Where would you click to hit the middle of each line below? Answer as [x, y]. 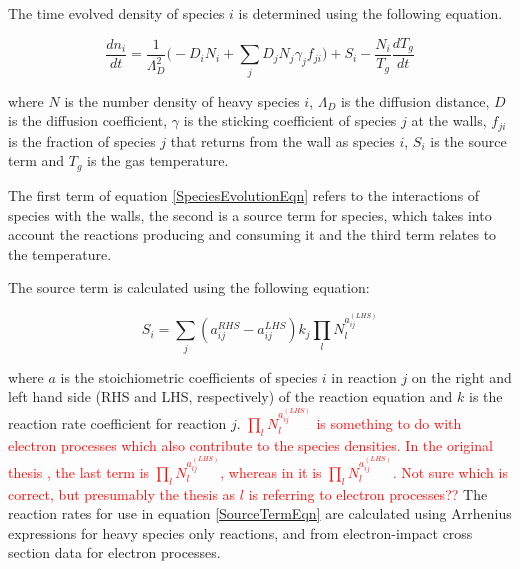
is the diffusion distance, [415, 100]
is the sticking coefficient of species [290, 120]
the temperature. [60, 253]
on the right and [461, 376]
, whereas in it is [271, 471]
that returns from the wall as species [282, 140]
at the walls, [449, 120]
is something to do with [389, 423]
